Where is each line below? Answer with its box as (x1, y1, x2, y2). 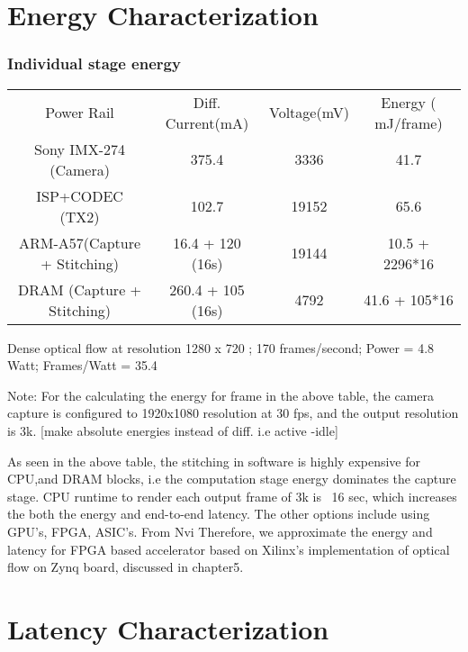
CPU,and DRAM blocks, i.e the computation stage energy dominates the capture (7, 469, 456, 488)
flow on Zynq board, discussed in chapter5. (7, 557, 244, 576)
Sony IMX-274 (34, 138, 126, 159)
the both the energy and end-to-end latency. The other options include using (7, 504, 430, 523)
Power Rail (45, 102, 114, 123)
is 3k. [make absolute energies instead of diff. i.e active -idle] (7, 421, 338, 439)
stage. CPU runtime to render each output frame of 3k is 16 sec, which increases (7, 486, 457, 505)
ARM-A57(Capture (19, 231, 141, 253)
